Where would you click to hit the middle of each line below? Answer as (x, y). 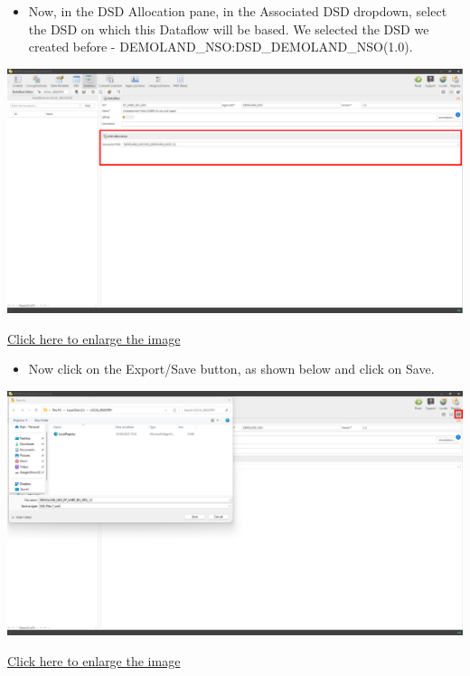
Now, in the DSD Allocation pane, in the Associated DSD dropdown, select (238, 11)
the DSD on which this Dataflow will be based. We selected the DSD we (229, 29)
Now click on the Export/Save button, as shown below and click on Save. (231, 369)
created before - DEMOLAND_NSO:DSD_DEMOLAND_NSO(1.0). (221, 47)
